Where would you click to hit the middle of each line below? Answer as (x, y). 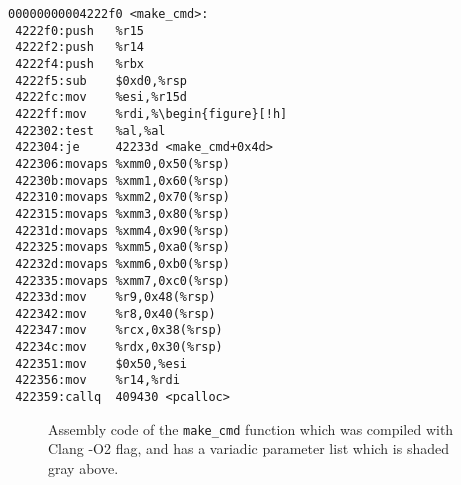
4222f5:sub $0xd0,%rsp (101, 80)
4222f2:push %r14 (80, 47)
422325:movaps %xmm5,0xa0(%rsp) (122, 247)
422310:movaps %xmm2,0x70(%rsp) (122, 197)
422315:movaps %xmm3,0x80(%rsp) (122, 213)
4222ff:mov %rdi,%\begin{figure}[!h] (151, 113)
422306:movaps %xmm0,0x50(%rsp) (122, 163)
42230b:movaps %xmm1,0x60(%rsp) (122, 180)
